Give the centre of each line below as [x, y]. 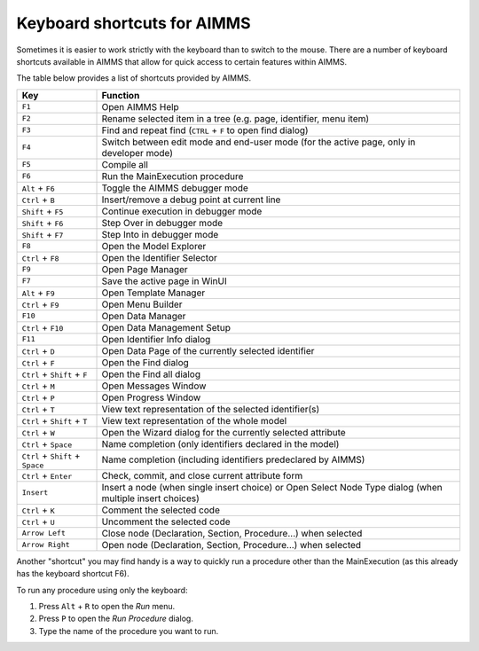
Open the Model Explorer [154, 246]
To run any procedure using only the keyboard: [102, 590]
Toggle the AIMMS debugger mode [175, 188]
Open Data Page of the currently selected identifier [208, 350]
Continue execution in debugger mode [182, 211]
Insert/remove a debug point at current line [191, 200]
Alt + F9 [38, 293]
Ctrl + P [38, 397]
